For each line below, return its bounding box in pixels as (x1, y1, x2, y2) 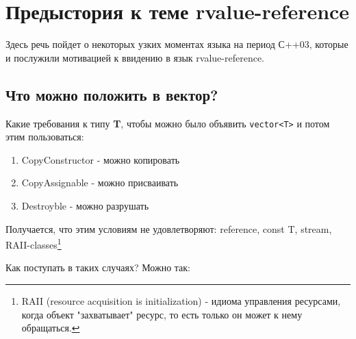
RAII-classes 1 (5, 236, 62, 251)
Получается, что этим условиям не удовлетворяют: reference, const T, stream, (5, 221, 332, 236)
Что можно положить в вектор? (5, 84, 218, 105)
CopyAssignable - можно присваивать (21, 175, 179, 190)
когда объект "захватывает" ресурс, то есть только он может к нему (21, 307, 303, 321)
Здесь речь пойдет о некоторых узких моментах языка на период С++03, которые (5, 37, 348, 51)
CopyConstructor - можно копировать (21, 152, 180, 166)
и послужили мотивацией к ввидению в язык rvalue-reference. (5, 50, 264, 64)
